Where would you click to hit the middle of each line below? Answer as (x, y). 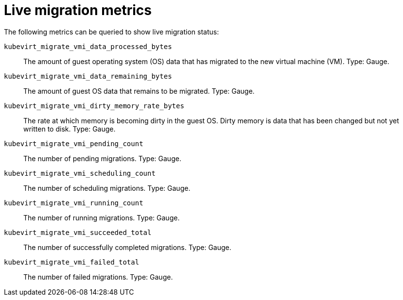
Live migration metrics (78, 10)
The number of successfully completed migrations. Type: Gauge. (127, 247)
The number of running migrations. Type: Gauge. (102, 217)
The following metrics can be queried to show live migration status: (112, 32)
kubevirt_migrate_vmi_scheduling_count (80, 173)
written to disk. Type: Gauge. (70, 129)
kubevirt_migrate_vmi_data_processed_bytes (88, 46)
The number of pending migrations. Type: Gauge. (102, 158)
